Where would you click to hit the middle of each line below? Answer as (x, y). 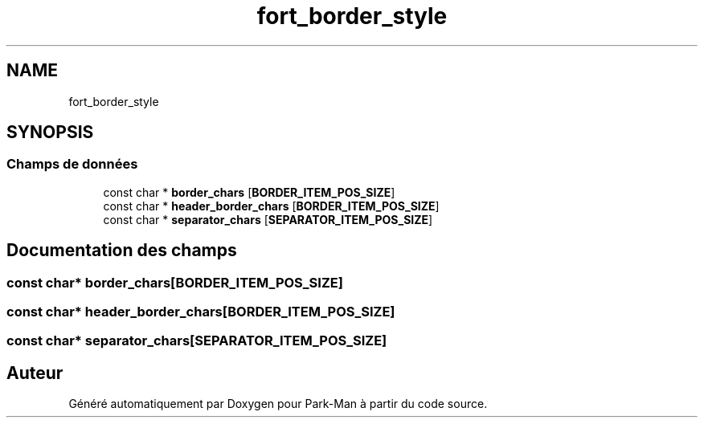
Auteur (35, 373)
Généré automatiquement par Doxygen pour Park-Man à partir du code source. (278, 404)
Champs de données (72, 164)
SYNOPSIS (50, 132)
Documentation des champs (122, 251)
